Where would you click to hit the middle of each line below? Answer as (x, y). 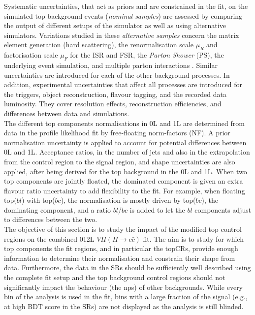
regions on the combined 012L (49, 238)
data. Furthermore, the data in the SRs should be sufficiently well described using (127, 268)
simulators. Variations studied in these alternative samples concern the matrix (122, 35)
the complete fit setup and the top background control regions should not (115, 277)
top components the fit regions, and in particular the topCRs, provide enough (121, 248)
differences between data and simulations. (67, 113)
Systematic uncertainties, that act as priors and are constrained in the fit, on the (126, 6)
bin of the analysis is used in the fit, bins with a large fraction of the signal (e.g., (126, 297)
